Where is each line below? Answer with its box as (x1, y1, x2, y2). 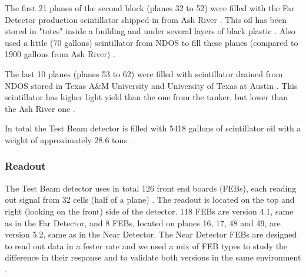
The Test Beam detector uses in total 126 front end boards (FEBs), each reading (5, 182, 297, 194)
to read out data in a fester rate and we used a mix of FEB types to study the (5, 239, 288, 252)
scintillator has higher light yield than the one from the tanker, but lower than (5, 91, 288, 103)
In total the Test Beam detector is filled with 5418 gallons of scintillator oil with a (5, 122, 301, 134)
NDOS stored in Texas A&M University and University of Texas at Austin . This (5, 79, 298, 91)
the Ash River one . (5, 102, 75, 114)
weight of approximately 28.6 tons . (5, 133, 132, 146)
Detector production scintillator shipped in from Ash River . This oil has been (5, 13, 287, 25)
